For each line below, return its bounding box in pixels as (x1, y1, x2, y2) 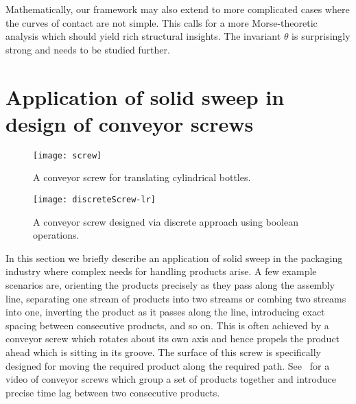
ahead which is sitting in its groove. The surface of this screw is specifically (5, 344, 321, 359)
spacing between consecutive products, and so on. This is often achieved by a (5, 318, 329, 332)
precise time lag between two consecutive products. (5, 385, 220, 399)
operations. (33, 228, 80, 242)
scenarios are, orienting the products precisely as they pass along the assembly (5, 277, 335, 292)
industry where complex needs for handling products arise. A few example (5, 264, 317, 278)
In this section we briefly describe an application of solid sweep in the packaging (5, 250, 343, 265)
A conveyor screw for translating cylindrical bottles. (33, 170, 251, 185)
